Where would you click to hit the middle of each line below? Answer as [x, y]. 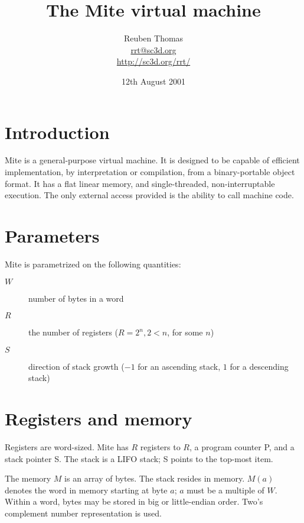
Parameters [52, 235]
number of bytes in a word [76, 298]
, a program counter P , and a [242, 447]
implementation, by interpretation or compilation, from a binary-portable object [150, 172]
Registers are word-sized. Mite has [67, 447]
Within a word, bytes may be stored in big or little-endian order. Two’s [134, 501]
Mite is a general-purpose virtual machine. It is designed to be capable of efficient [152, 160]
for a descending [259, 366]
